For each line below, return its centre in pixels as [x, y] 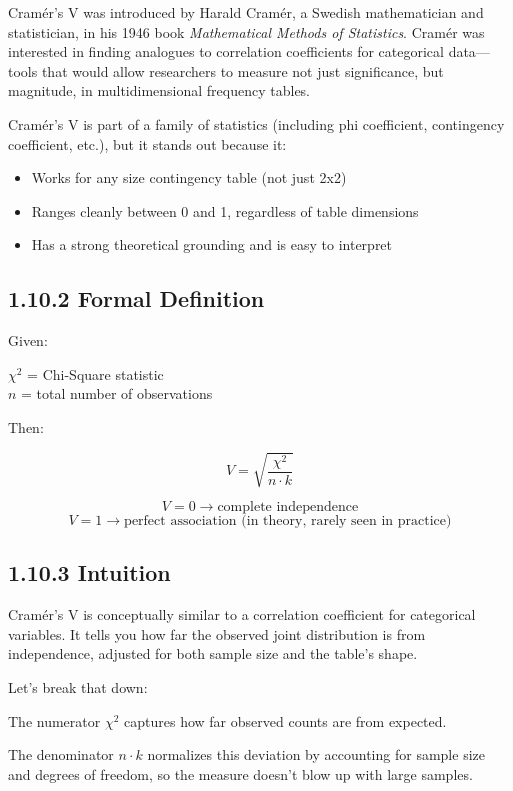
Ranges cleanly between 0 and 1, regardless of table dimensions [225, 210]
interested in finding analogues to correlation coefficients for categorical [226, 51]
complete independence [288, 507]
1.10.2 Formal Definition [136, 298]
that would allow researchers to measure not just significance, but [242, 70]
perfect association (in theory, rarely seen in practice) [288, 521]
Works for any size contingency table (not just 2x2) [189, 177]
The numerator [54, 720]
